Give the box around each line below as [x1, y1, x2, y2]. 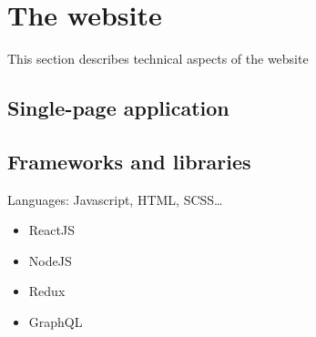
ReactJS [28, 220, 75, 240]
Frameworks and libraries [7, 147, 251, 175]
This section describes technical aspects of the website [7, 49, 309, 68]
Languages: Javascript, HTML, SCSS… [7, 189, 223, 209]
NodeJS [28, 250, 72, 270]
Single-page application [7, 94, 229, 122]
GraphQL [28, 312, 83, 332]
